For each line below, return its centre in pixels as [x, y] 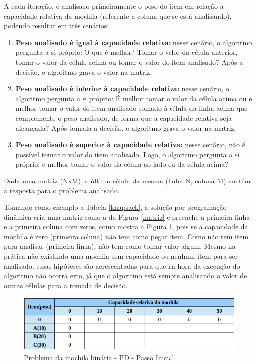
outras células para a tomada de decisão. [66, 285]
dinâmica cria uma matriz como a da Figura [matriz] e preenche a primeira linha [127, 217]
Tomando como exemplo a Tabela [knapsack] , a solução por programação [115, 207]
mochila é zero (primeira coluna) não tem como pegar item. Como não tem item [126, 236]
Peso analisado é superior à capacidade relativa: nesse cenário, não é [130, 144]
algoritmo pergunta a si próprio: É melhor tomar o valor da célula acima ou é [134, 98]
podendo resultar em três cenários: [57, 26]
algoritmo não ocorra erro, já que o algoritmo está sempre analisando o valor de [126, 275]
